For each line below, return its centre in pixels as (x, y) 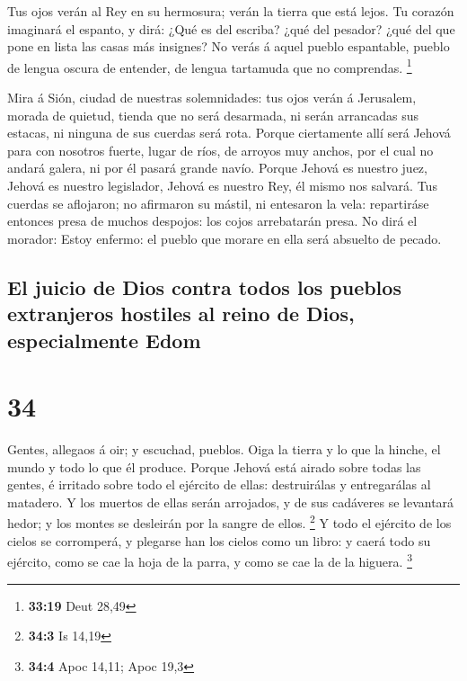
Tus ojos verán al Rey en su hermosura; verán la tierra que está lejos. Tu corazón (231, 11)
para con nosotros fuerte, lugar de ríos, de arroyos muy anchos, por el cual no (220, 150)
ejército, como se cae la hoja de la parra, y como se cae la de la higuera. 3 (210, 560)
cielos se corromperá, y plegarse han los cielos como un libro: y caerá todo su (219, 540)
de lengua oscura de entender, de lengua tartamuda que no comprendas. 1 (210, 66)
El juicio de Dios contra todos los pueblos (204, 287)
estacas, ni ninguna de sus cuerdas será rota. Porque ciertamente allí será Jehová (229, 133)
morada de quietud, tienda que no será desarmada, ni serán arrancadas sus (213, 115)
